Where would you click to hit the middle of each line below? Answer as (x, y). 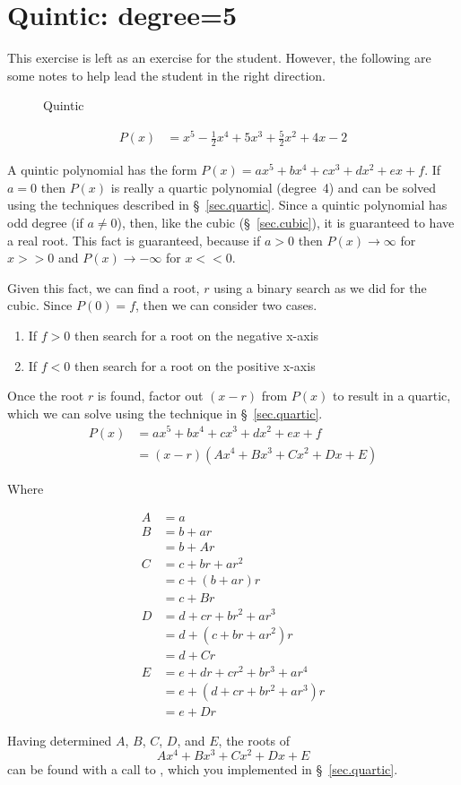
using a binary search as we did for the (320, 287)
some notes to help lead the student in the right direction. (166, 75)
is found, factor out (150, 396)
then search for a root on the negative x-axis (196, 336)
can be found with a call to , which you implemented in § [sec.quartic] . (203, 769)
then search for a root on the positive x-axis (195, 365)
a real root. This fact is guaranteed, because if (134, 240)
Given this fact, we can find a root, (104, 287)
